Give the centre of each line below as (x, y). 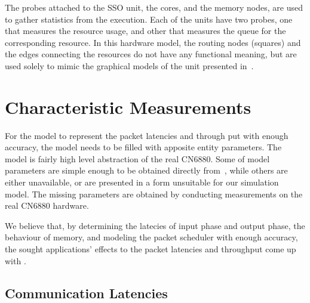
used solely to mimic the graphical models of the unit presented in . (129, 65)
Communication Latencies (86, 293)
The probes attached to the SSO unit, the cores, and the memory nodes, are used (154, 7)
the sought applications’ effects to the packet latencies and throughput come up (151, 249)
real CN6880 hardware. (47, 205)
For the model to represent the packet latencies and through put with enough (147, 135)
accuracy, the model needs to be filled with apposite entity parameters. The (143, 147)
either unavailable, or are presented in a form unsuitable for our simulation (142, 182)
